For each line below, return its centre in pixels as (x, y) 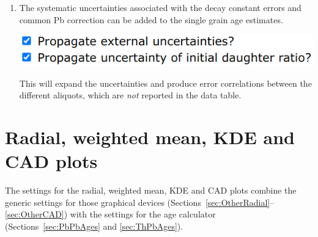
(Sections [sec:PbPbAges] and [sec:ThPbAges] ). (94, 226)
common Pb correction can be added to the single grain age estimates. (151, 19)
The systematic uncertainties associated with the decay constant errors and (160, 7)
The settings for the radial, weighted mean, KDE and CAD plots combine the (151, 190)
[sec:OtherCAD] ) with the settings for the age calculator (110, 214)
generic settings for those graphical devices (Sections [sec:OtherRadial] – (140, 202)
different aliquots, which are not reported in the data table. (130, 95)
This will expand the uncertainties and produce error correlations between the (165, 83)
